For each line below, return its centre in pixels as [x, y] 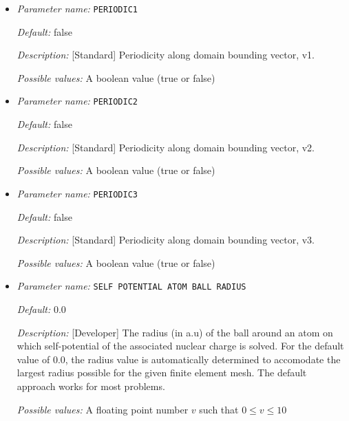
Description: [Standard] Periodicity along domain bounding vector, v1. [166, 55]
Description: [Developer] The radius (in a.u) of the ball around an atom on [175, 332]
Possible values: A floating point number [103, 409]
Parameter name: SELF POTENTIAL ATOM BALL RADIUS [131, 286]
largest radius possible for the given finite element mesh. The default [162, 373]
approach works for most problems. [91, 386]
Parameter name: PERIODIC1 [77, 8]
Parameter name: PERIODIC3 [77, 193]
